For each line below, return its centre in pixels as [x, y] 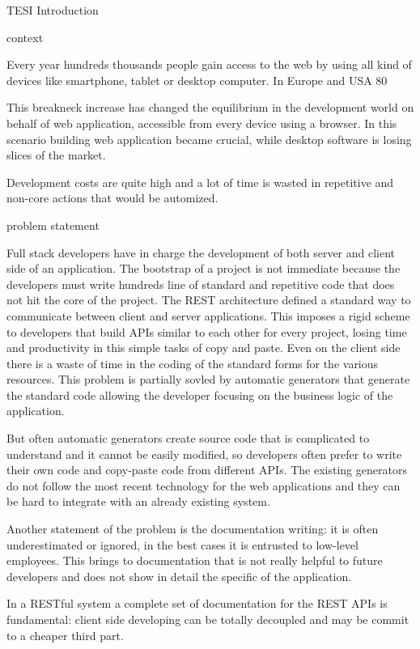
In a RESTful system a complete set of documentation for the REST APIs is [197, 603]
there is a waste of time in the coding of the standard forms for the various [193, 363]
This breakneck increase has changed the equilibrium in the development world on [210, 107]
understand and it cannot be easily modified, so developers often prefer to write [204, 454]
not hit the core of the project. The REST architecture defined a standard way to [209, 300]
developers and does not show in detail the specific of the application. [179, 576]
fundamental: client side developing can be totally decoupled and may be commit [208, 619]
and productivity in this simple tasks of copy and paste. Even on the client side [204, 348]
